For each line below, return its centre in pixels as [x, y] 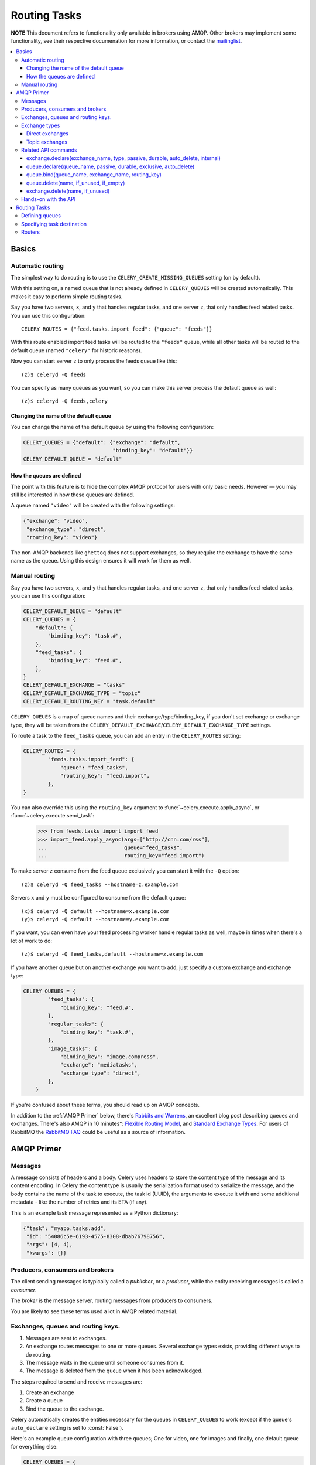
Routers [31, 232]
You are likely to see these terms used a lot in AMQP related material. [94, 1311]
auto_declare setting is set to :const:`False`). [67, 1427]
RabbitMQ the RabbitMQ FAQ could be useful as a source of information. [98, 1132]
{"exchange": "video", [56, 521]
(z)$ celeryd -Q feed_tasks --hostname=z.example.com [100, 884]
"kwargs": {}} [47, 1253]
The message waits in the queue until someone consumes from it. [105, 1362]
